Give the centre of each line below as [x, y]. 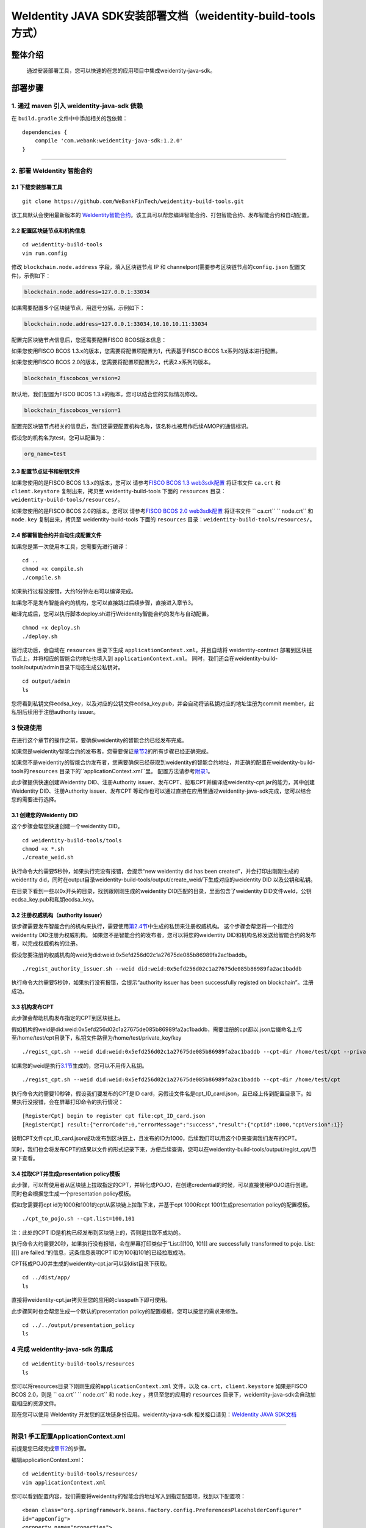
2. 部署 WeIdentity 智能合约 [52, 171]
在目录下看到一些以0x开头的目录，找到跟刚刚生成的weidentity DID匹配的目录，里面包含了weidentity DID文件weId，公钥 [161, 891]
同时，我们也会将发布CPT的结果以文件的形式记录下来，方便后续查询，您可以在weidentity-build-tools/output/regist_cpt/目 [164, 1150]
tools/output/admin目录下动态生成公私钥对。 [67, 667]
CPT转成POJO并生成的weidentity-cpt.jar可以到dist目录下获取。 [91, 1263]
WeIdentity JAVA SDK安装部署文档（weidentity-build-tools [163, 16]
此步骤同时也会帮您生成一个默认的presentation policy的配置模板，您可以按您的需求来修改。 [126, 1311]
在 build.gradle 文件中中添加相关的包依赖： [70, 118]
